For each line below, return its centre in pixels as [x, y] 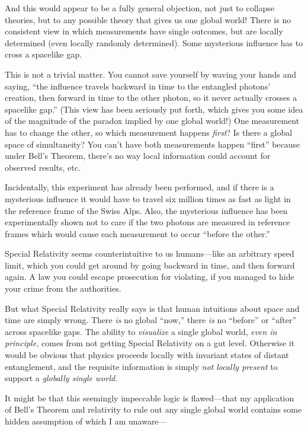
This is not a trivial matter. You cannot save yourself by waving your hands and [151, 74]
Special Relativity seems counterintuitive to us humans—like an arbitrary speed [150, 253]
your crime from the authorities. [63, 288]
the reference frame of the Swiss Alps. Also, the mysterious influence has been [146, 210]
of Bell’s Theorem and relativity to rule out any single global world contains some [153, 409]
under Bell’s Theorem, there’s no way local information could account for [138, 156]
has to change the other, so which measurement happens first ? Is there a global [149, 132]
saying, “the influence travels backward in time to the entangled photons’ [138, 86]
